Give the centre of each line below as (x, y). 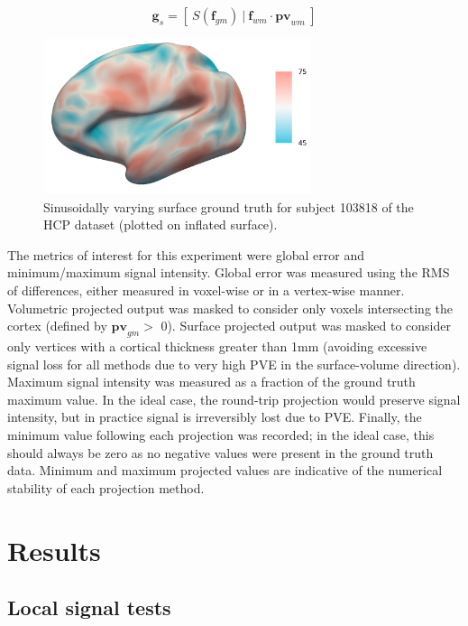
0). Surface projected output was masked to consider (306, 326)
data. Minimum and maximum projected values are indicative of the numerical (225, 470)
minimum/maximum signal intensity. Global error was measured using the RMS (229, 272)
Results (54, 550)
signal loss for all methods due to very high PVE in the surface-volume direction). (234, 364)
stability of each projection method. (106, 487)
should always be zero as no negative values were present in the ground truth (220, 452)
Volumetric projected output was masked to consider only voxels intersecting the (230, 308)
